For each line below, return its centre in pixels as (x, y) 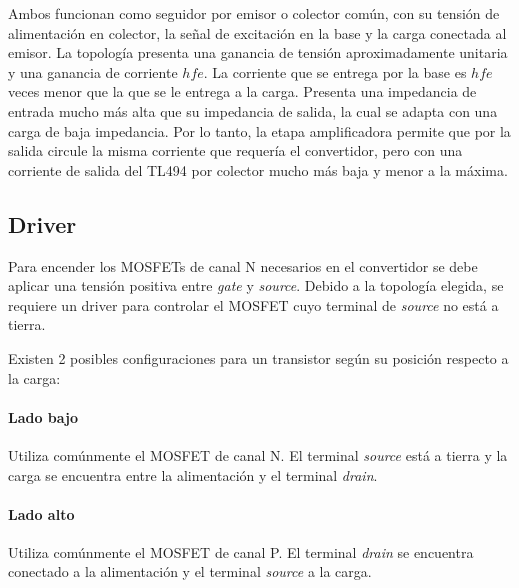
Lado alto (41, 513)
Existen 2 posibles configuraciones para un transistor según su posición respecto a (258, 357)
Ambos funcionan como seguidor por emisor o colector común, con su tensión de (254, 13)
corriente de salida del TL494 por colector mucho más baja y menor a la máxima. (258, 169)
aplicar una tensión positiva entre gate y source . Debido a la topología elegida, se (256, 285)
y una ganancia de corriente (93, 71)
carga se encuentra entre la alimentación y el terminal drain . (193, 474)
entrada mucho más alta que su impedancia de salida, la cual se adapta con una (253, 110)
